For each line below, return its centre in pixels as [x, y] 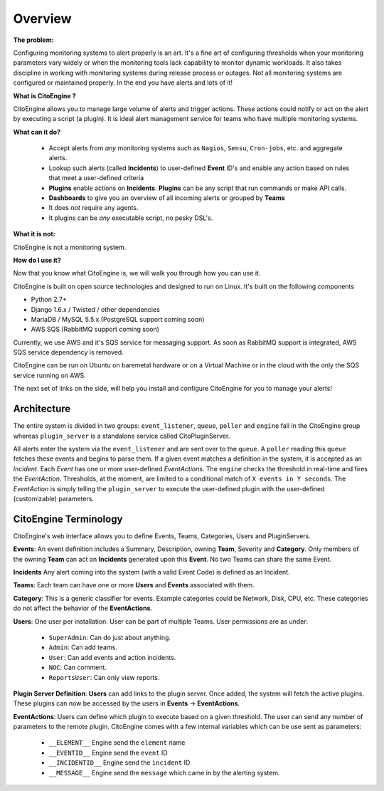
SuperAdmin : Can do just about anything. [110, 637]
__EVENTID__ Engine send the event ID [108, 753]
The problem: [33, 40]
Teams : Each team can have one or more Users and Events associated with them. [134, 585]
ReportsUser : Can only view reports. [104, 677]
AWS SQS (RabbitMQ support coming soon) [95, 329]
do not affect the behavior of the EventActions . [83, 608]
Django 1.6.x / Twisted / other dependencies [95, 309]
